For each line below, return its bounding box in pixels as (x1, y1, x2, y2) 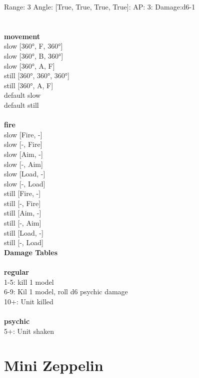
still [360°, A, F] (4, 80, 53, 90)
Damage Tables (4, 247, 58, 257)
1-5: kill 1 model (4, 276, 54, 287)
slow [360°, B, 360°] (4, 50, 63, 61)
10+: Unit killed (4, 296, 53, 306)
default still (4, 99, 39, 110)
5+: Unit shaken (4, 325, 54, 336)
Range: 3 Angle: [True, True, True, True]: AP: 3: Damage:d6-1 (4, 2, 195, 12)
